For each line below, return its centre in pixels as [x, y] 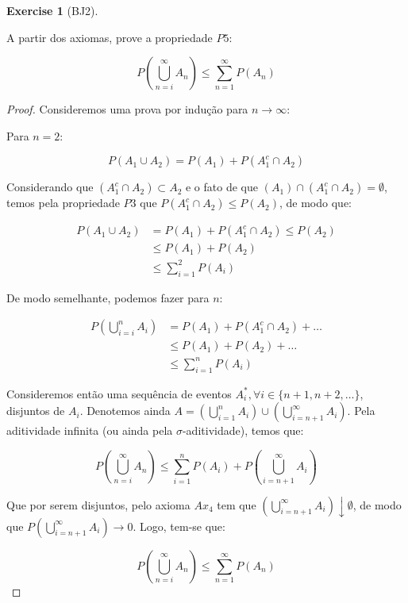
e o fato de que [221, 187]
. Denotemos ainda [125, 411]
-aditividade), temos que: [243, 430]
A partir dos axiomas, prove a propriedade [110, 37]
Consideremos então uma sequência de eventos [119, 393]
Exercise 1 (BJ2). [52, 10]
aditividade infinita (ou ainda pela [90, 430]
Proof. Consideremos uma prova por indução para [127, 109]
